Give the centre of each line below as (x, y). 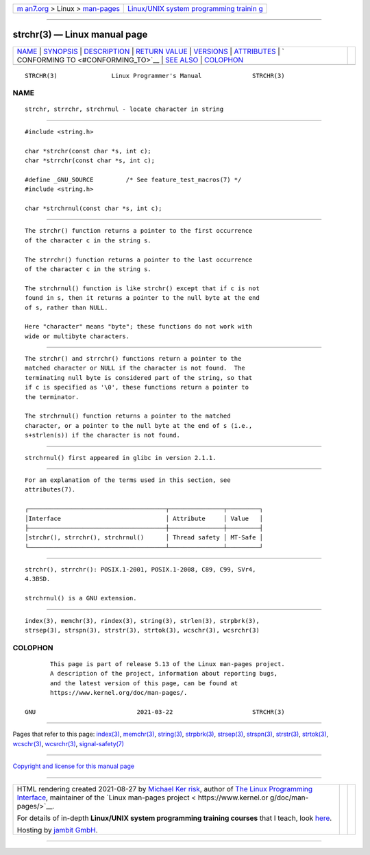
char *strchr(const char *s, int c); (88, 151)
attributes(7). (50, 490)
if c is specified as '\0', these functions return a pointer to (137, 387)
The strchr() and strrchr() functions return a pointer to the (133, 359)
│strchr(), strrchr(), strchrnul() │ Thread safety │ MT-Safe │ (144, 538)
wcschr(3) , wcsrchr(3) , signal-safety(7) (69, 743)
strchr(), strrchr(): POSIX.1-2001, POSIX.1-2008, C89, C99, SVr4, (140, 570)
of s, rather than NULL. (66, 307)
